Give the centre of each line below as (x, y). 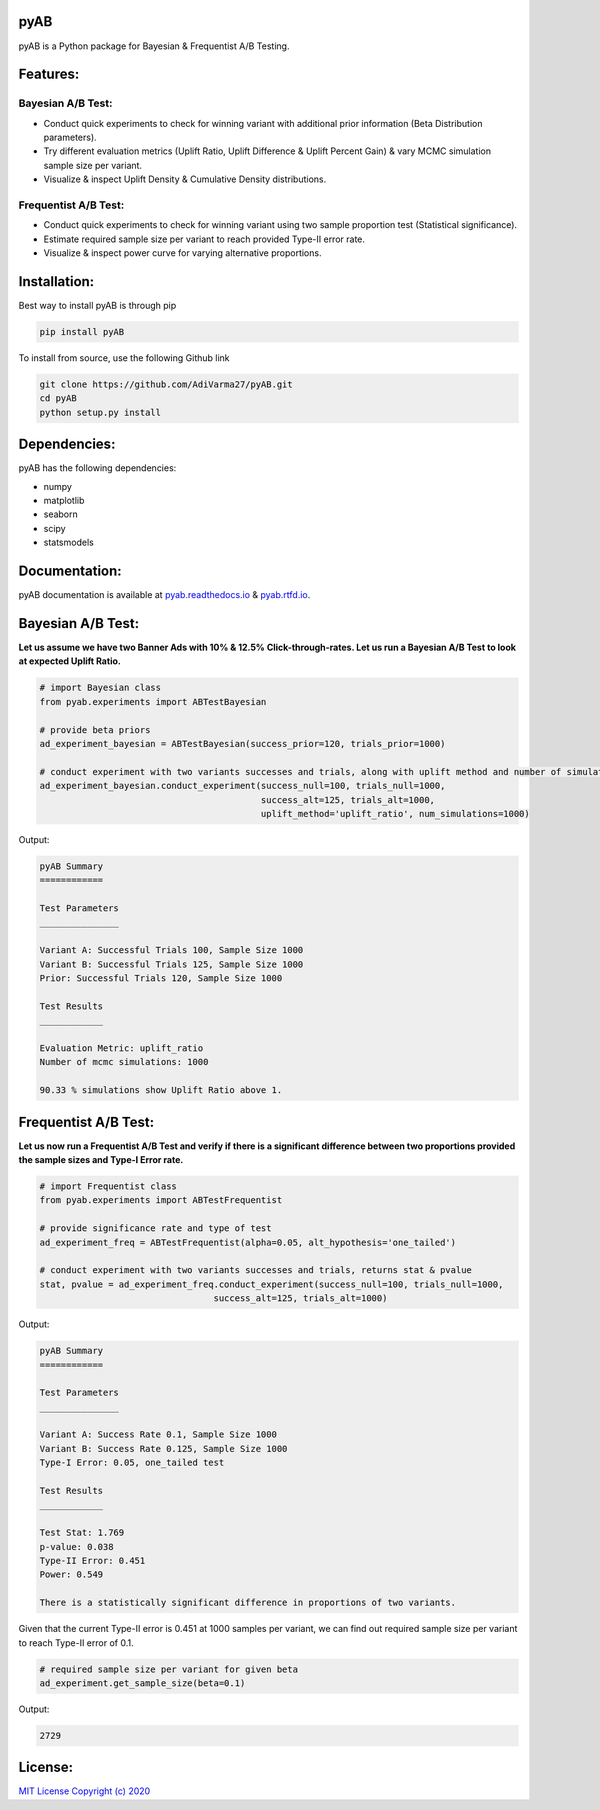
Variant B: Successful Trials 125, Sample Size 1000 (171, 964)
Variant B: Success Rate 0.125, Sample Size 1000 (163, 1448)
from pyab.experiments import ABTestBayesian (153, 701)
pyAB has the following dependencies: (97, 468)
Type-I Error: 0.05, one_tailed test (132, 1463)
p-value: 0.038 (76, 1546)
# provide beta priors (95, 729)
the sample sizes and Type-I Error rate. (101, 1160)
